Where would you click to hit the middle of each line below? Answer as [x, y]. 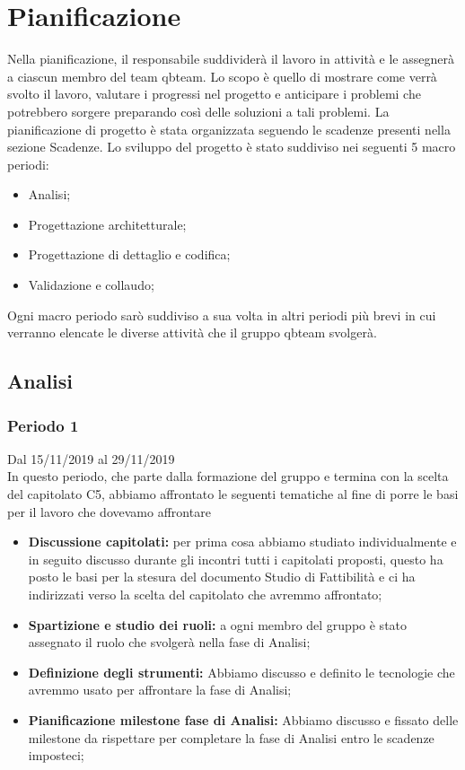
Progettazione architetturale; [107, 224]
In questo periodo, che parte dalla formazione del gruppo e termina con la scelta [228, 476]
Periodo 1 [43, 425]
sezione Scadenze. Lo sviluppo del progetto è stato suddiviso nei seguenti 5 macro [232, 147]
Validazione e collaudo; [91, 285]
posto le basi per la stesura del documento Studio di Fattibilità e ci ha [222, 577]
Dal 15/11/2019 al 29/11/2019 [91, 458]
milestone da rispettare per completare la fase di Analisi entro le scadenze [231, 737]
